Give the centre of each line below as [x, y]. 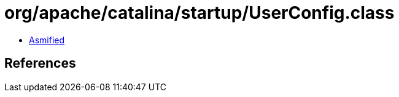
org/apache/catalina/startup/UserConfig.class [199, 13]
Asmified [47, 40]
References [40, 63]
